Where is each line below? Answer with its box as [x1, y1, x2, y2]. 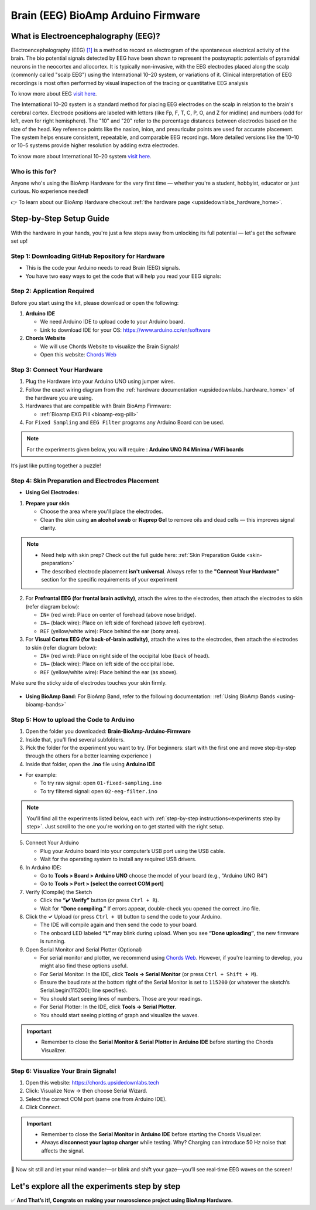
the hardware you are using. [25, 394, 94, 401]
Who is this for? [11, 167, 57, 175]
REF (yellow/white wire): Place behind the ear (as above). [40, 668, 178, 675]
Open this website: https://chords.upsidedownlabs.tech [25, 1079, 159, 1086]
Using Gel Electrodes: [25, 489, 80, 496]
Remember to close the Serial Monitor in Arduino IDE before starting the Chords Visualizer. [41, 1130, 262, 1137]
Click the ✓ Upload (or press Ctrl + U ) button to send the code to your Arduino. [25, 913, 222, 920]
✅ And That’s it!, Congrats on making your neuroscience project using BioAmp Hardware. [11, 1197, 233, 1204]
